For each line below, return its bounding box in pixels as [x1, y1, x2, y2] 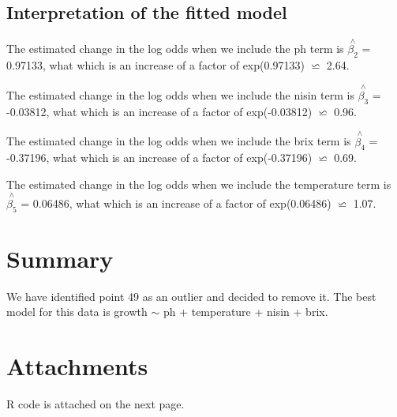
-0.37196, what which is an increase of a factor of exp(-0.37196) [6, 149, 313, 166]
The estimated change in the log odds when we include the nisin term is [6, 87, 354, 103]
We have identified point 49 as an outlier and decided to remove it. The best [6, 287, 376, 304]
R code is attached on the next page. [6, 396, 185, 412]
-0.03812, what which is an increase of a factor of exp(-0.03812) [6, 103, 313, 119]
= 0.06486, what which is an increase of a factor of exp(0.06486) [21, 194, 331, 211]
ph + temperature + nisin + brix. [163, 303, 328, 320]
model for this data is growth [6, 303, 148, 320]
